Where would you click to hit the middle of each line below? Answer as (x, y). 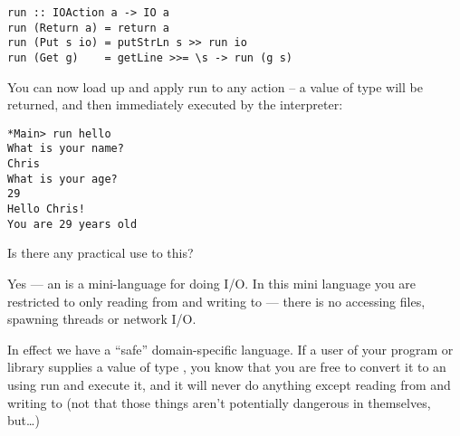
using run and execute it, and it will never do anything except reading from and (229, 384)
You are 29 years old (72, 224)
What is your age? (62, 179)
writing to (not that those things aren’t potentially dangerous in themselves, (219, 402)
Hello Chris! (46, 209)
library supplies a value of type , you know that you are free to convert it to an (227, 367)
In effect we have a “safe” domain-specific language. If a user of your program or (230, 349)
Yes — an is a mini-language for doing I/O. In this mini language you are (212, 283)
